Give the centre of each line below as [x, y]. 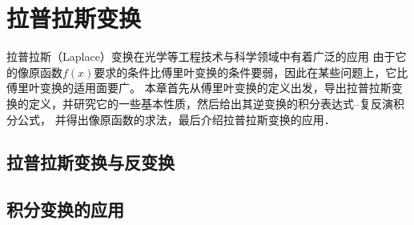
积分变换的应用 [65, 209]
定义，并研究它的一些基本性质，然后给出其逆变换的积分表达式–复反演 [211, 103]
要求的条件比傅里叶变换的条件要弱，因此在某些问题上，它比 [251, 72]
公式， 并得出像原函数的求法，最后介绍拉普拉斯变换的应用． [176, 119]
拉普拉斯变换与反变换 [90, 162]
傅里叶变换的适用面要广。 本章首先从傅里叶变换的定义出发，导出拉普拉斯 [199, 88]
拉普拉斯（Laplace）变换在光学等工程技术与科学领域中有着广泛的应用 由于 [201, 56]
